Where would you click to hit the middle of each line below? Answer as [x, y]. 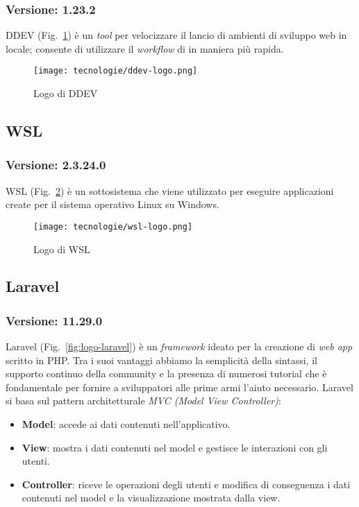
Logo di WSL [62, 249]
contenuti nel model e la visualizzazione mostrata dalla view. [151, 498]
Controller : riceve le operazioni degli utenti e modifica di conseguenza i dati [186, 484]
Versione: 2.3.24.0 [56, 165]
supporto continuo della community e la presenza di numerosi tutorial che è [166, 373]
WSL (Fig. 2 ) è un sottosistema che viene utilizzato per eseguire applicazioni [170, 190]
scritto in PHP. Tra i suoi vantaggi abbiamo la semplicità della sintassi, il [161, 360]
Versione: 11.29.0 [54, 320]
